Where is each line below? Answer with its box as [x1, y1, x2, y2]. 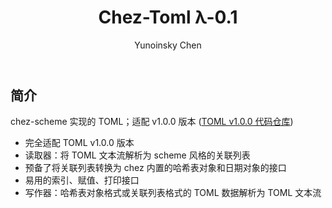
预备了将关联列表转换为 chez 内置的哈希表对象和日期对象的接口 [24, 162, 287, 174]
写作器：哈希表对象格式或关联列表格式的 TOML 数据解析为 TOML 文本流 [24, 187, 322, 199]
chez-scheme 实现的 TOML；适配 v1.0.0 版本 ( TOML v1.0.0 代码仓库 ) [10, 116, 294, 128]
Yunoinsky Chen [134, 39, 202, 51]
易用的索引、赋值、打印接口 [24, 174, 140, 186]
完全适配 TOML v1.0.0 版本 [24, 137, 135, 149]
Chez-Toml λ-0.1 [98, 6, 238, 29]
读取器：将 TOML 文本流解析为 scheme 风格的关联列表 [24, 149, 251, 161]
